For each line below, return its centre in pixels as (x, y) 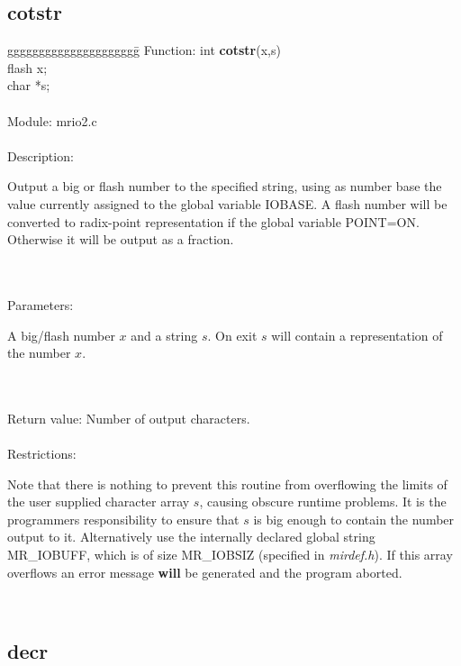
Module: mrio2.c (52, 120)
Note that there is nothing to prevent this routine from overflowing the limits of (227, 484)
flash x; (27, 67)
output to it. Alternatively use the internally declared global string (191, 537)
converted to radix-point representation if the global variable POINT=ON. (213, 221)
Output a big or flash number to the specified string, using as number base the (225, 186)
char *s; (29, 85)
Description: (41, 155)
